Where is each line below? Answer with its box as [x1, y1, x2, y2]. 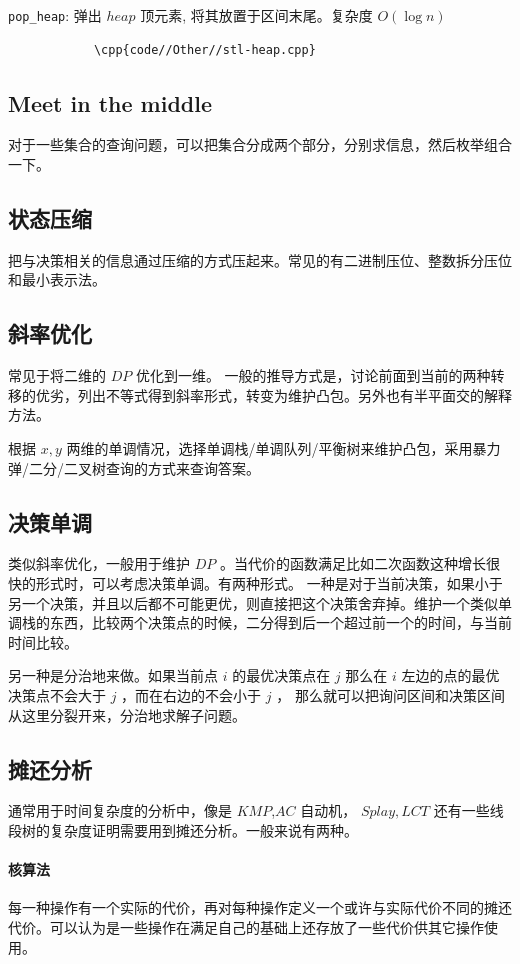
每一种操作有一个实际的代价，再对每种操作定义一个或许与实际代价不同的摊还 [8, 897, 512, 918]
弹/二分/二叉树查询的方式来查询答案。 [8, 457, 260, 478]
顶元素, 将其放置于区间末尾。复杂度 [140, 5, 373, 25]
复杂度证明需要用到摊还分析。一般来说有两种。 [49, 819, 358, 840]
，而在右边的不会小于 [121, 684, 262, 705]
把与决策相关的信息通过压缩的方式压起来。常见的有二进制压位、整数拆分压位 [8, 249, 512, 270]
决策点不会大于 [8, 684, 106, 705]
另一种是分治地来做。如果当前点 [8, 665, 218, 686]
